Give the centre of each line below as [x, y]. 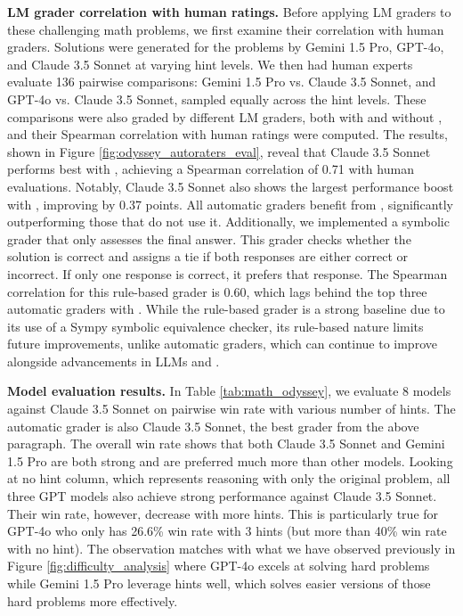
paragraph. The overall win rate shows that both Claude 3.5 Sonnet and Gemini [226, 444]
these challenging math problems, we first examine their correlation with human [226, 29]
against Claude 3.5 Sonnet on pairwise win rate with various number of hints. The [231, 409]
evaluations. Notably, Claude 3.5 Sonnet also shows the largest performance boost [231, 186]
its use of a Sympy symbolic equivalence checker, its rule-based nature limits [215, 326]
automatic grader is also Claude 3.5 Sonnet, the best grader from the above [213, 426]
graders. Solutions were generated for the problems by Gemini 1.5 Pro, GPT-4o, [226, 47]
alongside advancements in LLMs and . [114, 361]
